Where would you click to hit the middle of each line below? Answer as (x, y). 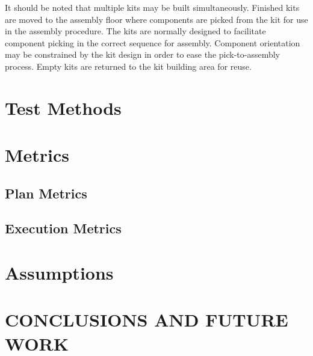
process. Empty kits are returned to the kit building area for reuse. (128, 66)
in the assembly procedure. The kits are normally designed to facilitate (135, 31)
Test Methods (63, 107)
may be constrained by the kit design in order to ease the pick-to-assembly (143, 54)
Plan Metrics (46, 193)
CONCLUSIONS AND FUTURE (147, 320)
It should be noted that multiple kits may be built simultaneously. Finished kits (152, 7)
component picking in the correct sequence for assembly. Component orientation (153, 42)
